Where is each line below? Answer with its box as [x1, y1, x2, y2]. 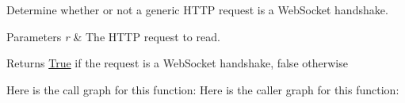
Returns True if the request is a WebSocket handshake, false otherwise [6, 55, 348, 71]
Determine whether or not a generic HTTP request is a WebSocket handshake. [6, 2, 388, 17]
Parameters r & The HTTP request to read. [6, 28, 220, 44]
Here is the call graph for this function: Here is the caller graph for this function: [6, 81, 399, 97]
